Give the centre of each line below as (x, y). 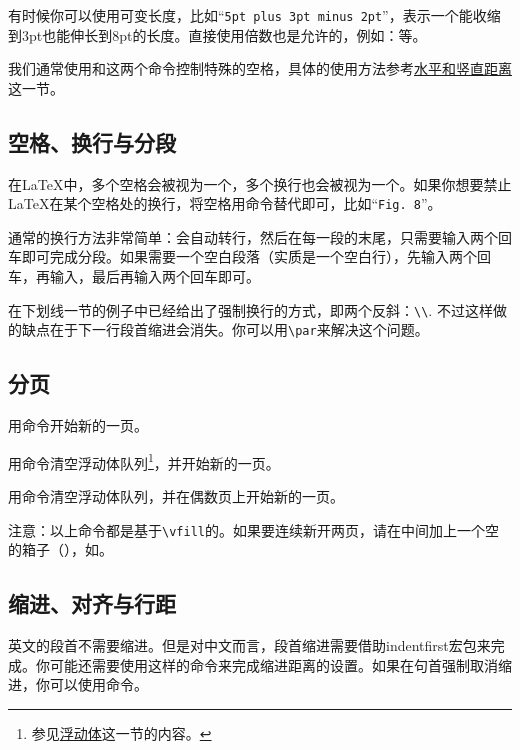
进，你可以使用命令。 (78, 684)
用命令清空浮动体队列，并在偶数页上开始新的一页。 (176, 496)
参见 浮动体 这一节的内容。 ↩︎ (121, 732)
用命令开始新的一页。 (78, 425)
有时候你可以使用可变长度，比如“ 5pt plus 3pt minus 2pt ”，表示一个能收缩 (254, 15)
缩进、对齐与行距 (92, 603)
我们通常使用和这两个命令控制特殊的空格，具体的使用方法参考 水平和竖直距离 (260, 68)
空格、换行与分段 (92, 141)
